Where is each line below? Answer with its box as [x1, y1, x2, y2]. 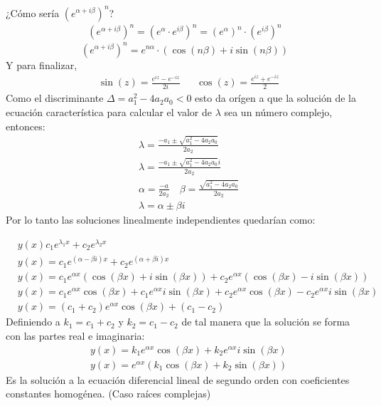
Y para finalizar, [6, 57, 77, 72]
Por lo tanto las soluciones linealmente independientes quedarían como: [6, 212, 316, 227]
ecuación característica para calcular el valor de [6, 104, 212, 119]
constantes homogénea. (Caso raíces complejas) [6, 386, 211, 401]
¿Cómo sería [6, 5, 60, 20]
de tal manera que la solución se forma [181, 314, 350, 329]
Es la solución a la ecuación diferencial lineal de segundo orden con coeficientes [6, 372, 350, 387]
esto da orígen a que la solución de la [195, 90, 356, 105]
